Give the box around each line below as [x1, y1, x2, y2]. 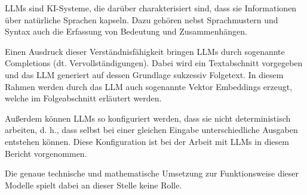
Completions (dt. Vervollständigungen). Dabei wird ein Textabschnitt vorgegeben [5, 57, 303, 69]
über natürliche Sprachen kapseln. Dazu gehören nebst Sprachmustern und [5, 13, 278, 26]
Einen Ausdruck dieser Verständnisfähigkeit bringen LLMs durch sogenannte [5, 45, 285, 57]
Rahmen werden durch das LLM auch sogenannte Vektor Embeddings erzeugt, [5, 80, 293, 92]
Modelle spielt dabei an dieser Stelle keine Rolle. [5, 178, 182, 191]
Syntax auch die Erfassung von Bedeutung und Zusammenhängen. [5, 25, 247, 38]
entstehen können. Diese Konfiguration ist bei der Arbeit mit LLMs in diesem [5, 135, 289, 147]
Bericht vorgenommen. [5, 147, 87, 159]
